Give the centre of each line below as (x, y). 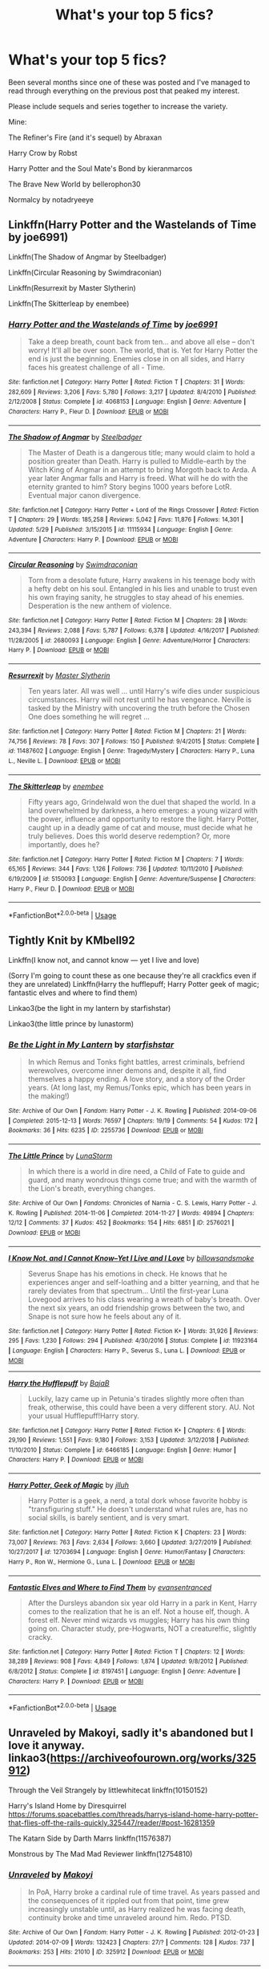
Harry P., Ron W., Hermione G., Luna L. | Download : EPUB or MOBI (102, 1562)
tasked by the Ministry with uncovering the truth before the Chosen (139, 707)
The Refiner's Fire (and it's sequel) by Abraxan (85, 137)
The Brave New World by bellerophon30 (75, 184)
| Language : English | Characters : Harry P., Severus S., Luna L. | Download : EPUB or (127, 1351)
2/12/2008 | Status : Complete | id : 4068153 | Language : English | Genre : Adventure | (127, 402)
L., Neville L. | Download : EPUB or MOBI (64, 760)
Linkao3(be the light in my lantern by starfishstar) (90, 1008)
